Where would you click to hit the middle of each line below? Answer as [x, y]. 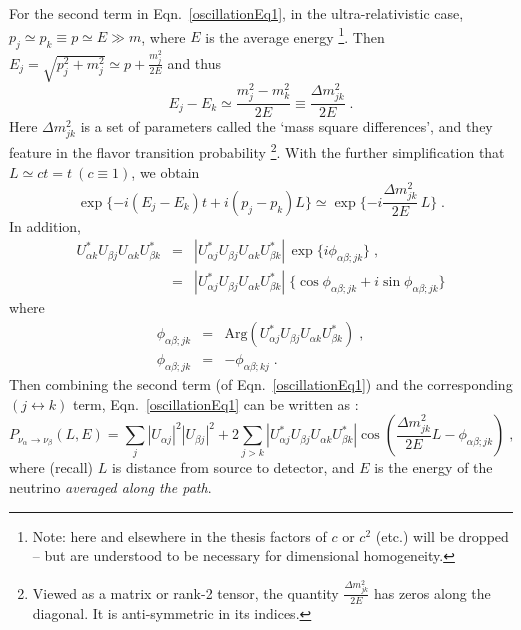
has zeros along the [432, 592]
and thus [194, 62]
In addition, [45, 225]
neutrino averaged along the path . [110, 487]
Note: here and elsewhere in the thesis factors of [179, 535]
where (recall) [51, 467]
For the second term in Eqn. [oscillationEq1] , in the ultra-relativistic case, [236, 13]
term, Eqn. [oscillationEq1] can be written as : [215, 403]
